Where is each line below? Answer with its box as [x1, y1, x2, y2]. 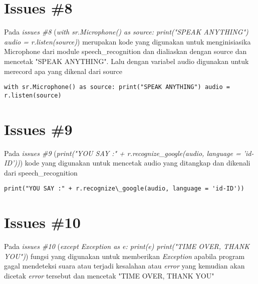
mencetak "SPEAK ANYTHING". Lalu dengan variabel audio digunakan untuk [4, 55, 249, 66]
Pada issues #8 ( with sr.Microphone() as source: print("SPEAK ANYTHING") [4, 26, 248, 37]
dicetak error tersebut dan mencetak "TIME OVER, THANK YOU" [4, 270, 214, 280]
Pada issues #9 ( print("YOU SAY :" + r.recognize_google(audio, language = [4, 147, 241, 158]
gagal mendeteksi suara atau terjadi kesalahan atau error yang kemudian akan [4, 260, 245, 271]
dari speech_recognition [4, 167, 78, 177]
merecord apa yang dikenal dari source [4, 65, 122, 76]
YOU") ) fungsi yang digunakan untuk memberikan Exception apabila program [4, 250, 245, 261]
